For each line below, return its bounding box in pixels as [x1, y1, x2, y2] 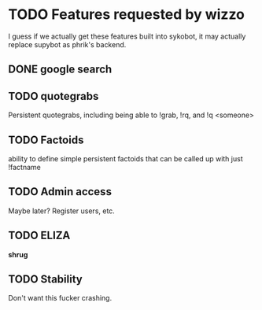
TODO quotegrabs [8, 89, 99, 103]
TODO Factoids [8, 133, 84, 146]
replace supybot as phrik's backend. [8, 39, 127, 49]
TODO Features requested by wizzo [8, 6, 245, 24]
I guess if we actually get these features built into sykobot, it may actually [8, 31, 246, 41]
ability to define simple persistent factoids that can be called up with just [8, 153, 243, 163]
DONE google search [8, 63, 113, 76]
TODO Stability [8, 272, 83, 286]
